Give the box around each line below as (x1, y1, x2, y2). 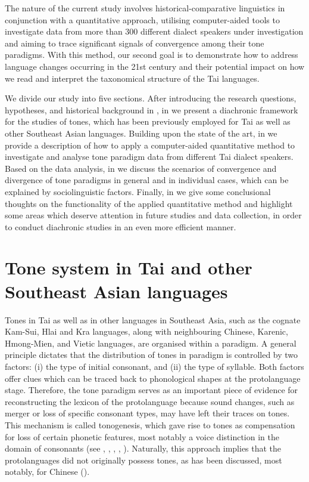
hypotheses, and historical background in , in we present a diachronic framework (5, 103, 298, 116)
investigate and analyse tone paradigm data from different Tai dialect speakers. (5, 150, 294, 163)
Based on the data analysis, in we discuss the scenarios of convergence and (5, 162, 277, 174)
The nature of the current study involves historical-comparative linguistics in (5, 2, 285, 14)
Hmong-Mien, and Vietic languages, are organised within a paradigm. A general (5, 336, 296, 349)
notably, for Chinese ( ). (5, 465, 90, 478)
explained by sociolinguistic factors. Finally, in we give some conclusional (5, 185, 271, 197)
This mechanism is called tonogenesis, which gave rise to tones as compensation (5, 418, 295, 431)
